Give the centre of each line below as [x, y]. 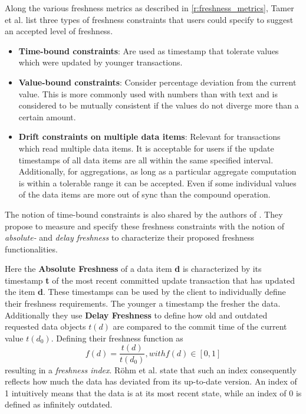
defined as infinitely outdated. [59, 404]
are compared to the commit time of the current [200, 326]
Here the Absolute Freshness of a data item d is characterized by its [133, 269]
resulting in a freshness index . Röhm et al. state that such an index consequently [151, 369]
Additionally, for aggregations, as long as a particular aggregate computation [157, 171]
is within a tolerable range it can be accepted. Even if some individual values [157, 183]
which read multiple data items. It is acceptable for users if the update [146, 148]
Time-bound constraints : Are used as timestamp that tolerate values [149, 50]
